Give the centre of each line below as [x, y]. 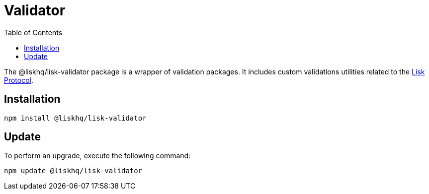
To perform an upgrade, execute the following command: [97, 156]
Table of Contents [33, 32]
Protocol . [19, 80]
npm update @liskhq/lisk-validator [73, 171]
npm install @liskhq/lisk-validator [75, 118]
